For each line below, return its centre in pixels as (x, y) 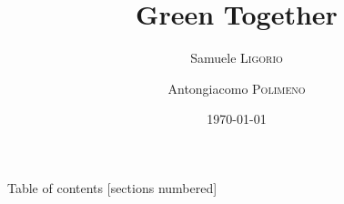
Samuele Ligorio (237, 58)
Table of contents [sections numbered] (112, 187)
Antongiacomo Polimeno (237, 88)
